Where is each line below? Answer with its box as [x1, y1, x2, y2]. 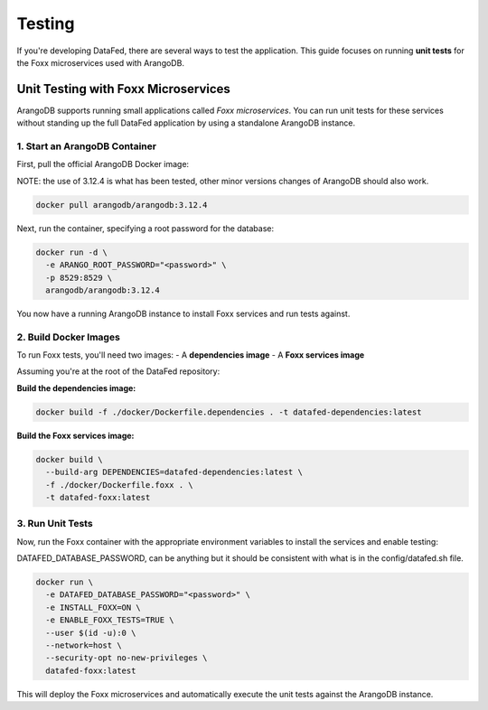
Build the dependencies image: [16, 382, 136, 393]
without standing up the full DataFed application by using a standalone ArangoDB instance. [16, 117, 356, 128]
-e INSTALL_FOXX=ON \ [45, 602, 142, 612]
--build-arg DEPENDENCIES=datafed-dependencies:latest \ [45, 467, 303, 478]
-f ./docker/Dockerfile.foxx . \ [45, 480, 193, 490]
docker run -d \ [35, 247, 108, 257]
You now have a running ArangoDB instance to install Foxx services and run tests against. [16, 308, 351, 319]
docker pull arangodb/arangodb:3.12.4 [35, 200, 208, 210]
